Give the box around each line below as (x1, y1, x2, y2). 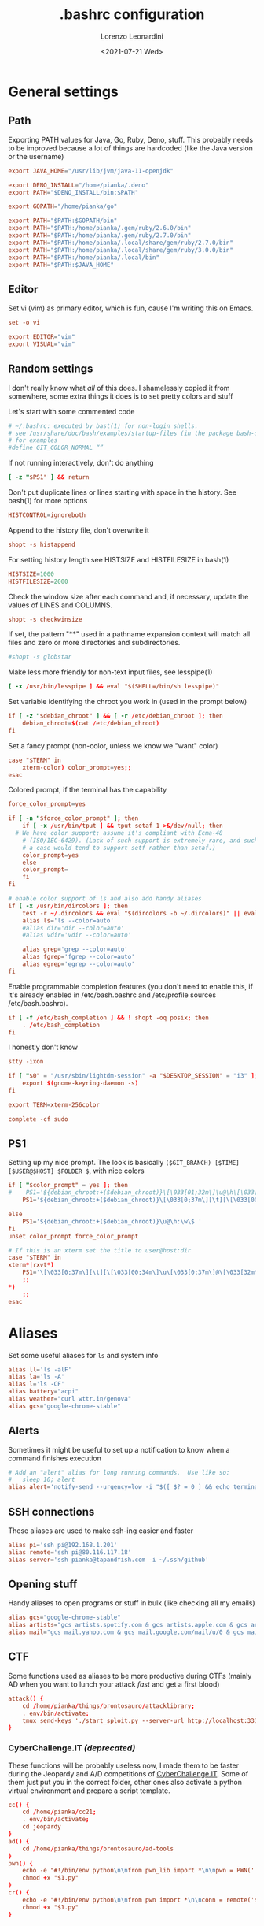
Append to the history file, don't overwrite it (8, 525, 149, 535)
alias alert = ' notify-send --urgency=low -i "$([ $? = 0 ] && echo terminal (8, 1483, 262, 1491)
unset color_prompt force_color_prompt (8, 1232, 139, 1240)
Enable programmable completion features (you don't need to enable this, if (8, 982, 254, 991)
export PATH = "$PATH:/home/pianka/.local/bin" (8, 254, 159, 262)
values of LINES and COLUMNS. (8, 600, 113, 610)
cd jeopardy (22, 1823, 61, 1831)
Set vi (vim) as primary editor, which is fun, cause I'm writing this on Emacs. (8, 303, 254, 313)
